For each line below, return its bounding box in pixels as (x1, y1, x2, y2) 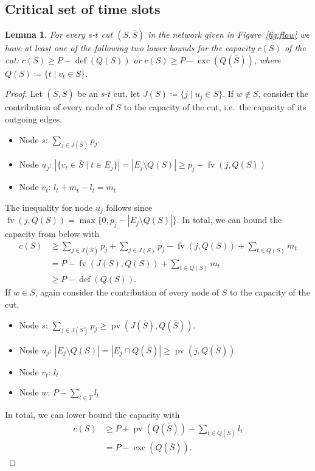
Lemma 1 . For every (5, 28, 85, 41)
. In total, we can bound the (176, 213, 282, 226)
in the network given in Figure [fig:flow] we (148, 28, 310, 41)
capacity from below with (5, 227, 100, 240)
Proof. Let (5, 87, 43, 100)
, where (254, 53, 281, 66)
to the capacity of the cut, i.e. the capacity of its (123, 101, 306, 113)
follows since (106, 200, 153, 213)
